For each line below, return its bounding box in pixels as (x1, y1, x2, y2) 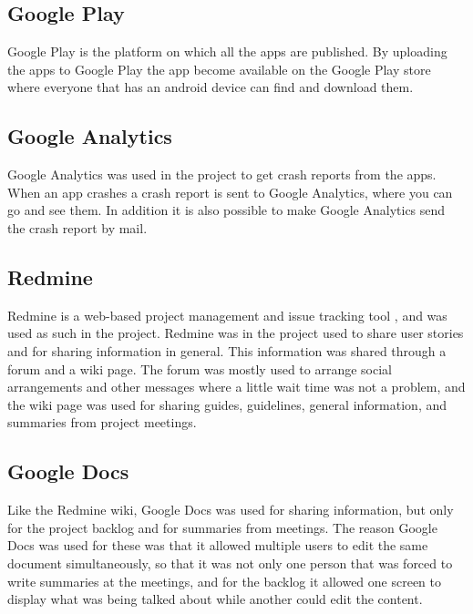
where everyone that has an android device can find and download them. (7, 77, 414, 97)
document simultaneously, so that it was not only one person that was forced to (7, 553, 453, 572)
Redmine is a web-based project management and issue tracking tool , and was (7, 305, 447, 324)
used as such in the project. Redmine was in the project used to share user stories (7, 323, 464, 343)
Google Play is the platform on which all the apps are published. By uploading (7, 42, 447, 61)
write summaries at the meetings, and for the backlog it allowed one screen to (7, 571, 442, 590)
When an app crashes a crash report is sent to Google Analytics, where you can (7, 182, 453, 201)
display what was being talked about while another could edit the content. (7, 589, 423, 609)
